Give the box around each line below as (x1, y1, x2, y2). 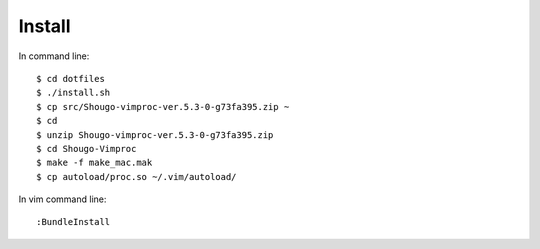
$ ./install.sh (36, 87, 111, 99)
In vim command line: (18, 193, 107, 205)
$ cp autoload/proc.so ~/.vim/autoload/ (36, 171, 237, 182)
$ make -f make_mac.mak (36, 157, 153, 169)
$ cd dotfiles (36, 73, 105, 84)
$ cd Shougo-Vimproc (36, 143, 137, 154)
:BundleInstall (36, 216, 111, 228)
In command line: (18, 50, 90, 62)
